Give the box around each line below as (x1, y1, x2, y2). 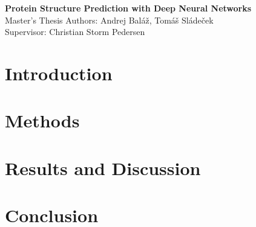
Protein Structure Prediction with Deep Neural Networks (5, 2, 252, 14)
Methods (5, 108, 80, 133)
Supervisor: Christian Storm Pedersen (5, 25, 145, 38)
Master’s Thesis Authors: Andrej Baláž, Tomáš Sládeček (5, 13, 214, 26)
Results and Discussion (5, 155, 201, 180)
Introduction (5, 60, 113, 85)
